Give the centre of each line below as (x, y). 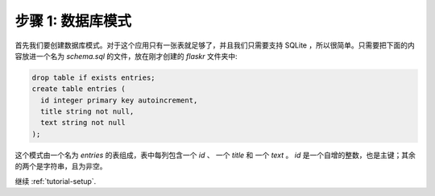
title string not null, (87, 112)
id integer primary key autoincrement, (119, 100)
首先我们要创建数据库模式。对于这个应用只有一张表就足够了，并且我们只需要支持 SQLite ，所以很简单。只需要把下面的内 (215, 45)
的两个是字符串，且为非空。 (61, 166)
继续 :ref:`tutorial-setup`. (56, 181)
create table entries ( (79, 89)
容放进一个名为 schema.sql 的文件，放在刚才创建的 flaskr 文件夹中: (126, 56)
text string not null (83, 123)
